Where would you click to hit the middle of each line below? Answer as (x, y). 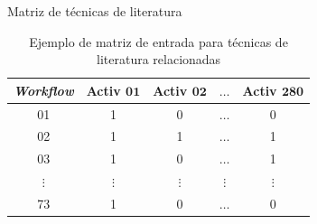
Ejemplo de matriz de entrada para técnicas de (158, 41)
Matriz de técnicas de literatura (95, 11)
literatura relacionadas (159, 59)
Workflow (44, 90)
